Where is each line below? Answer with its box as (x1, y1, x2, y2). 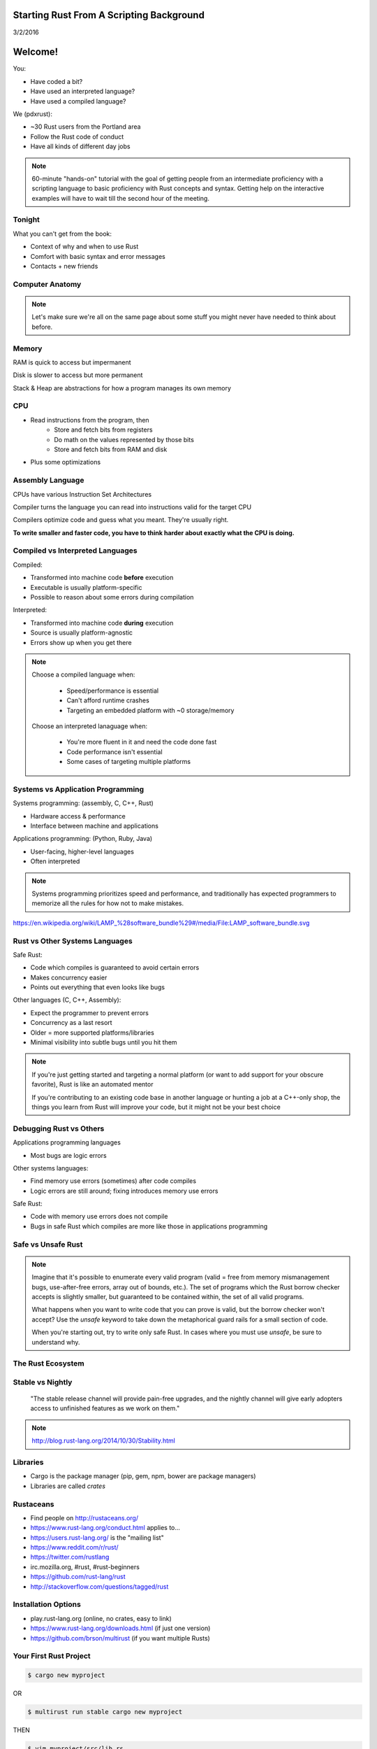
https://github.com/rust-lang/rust (30, 1573, 126, 1581)
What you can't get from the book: (13, 229, 112, 238)
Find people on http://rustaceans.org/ (30, 1513, 139, 1522)
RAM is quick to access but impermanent (13, 357, 131, 367)
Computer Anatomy (13, 279, 82, 289)
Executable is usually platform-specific (30, 583, 142, 591)
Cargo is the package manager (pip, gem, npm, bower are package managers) (30, 1472, 256, 1480)
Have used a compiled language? (30, 97, 126, 105)
